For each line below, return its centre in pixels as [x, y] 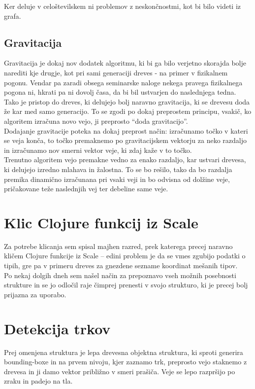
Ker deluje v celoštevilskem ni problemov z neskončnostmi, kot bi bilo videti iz [123, 6]
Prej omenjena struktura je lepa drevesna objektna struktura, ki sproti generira [124, 352]
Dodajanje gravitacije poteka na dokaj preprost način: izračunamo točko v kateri [126, 130]
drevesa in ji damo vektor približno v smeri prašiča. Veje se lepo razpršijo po [120, 371]
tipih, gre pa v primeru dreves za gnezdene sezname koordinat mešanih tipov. [121, 265]
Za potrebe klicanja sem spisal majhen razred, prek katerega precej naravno [118, 246]
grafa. [13, 16]
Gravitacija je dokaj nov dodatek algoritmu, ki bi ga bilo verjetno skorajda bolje [125, 63]
